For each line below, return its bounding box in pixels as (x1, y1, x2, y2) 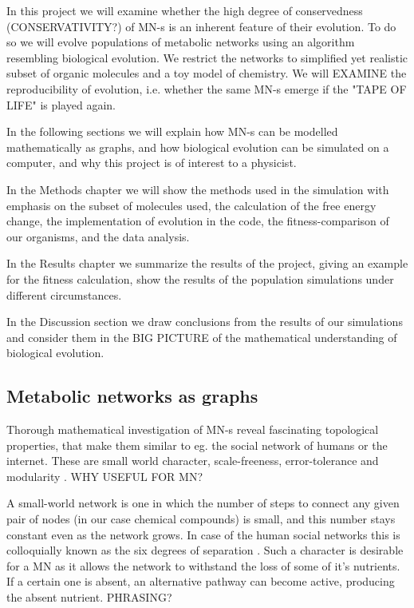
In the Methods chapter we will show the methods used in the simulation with (6, 181, 389, 197)
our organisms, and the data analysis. (6, 228, 190, 244)
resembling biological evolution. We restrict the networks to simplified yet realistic (6, 49, 408, 66)
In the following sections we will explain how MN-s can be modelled (6, 123, 338, 140)
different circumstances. (6, 286, 122, 303)
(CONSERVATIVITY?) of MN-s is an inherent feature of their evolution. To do (6, 18, 396, 34)
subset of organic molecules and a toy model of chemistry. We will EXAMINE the (6, 65, 407, 81)
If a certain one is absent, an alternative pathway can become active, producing (6, 573, 395, 590)
